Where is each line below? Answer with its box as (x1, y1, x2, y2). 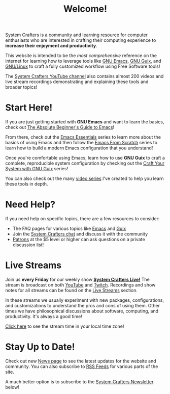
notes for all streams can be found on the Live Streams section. (5, 287, 138, 293)
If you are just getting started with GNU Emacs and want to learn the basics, (5, 119, 164, 125)
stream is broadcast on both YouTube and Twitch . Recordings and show (5, 282, 156, 288)
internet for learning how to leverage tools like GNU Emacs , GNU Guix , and (5, 58, 161, 64)
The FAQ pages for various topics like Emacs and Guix (12, 225, 126, 232)
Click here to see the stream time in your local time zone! (5, 323, 124, 329)
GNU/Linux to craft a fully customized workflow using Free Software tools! (5, 63, 160, 69)
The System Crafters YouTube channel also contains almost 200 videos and (5, 73, 164, 80)
